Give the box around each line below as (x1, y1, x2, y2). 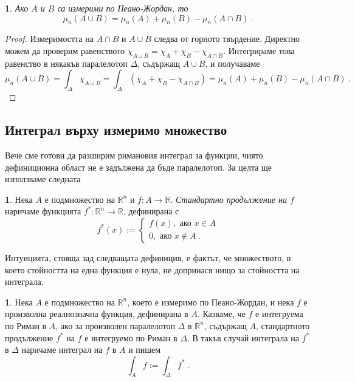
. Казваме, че (197, 307, 246, 320)
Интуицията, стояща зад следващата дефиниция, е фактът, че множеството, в (5, 251, 291, 264)
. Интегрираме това (223, 44, 295, 56)
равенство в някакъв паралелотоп (5, 56, 128, 69)
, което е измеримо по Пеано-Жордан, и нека (127, 295, 294, 308)
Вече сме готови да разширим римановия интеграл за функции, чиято (5, 148, 263, 161)
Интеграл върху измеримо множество (5, 120, 227, 139)
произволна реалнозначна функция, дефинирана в (5, 307, 188, 320)
